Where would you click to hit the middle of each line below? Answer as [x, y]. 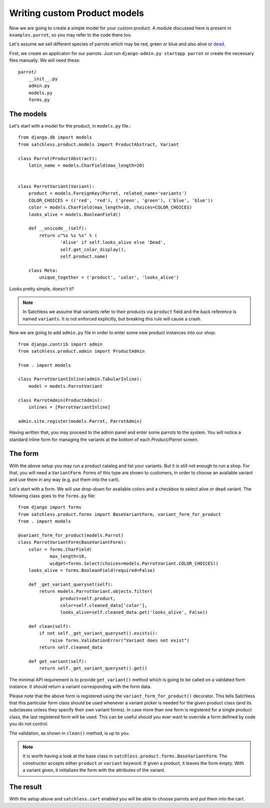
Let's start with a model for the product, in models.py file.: [70, 126]
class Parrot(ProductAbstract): [58, 158]
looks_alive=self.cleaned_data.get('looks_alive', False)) [134, 612]
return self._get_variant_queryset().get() [93, 668]
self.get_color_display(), [93, 249]
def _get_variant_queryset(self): [71, 584]
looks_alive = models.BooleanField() [74, 214]
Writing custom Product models [77, 13]
